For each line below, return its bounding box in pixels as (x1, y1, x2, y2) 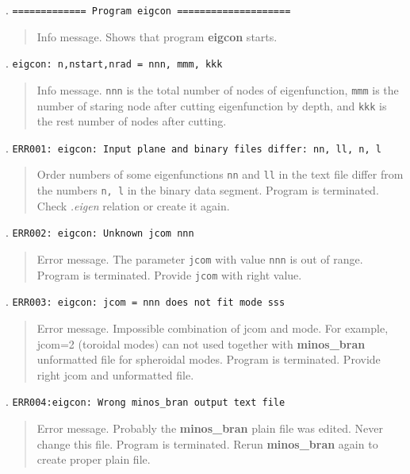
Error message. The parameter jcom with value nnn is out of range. (36, 251, 363, 268)
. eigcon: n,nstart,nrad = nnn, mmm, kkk (6, 55, 223, 71)
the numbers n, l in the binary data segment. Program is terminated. (36, 182, 379, 198)
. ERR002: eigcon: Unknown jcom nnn (6, 224, 194, 241)
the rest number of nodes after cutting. (36, 113, 227, 129)
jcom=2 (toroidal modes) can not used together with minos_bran (36, 335, 366, 352)
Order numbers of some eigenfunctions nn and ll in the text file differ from (36, 166, 404, 183)
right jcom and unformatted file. (36, 366, 194, 383)
